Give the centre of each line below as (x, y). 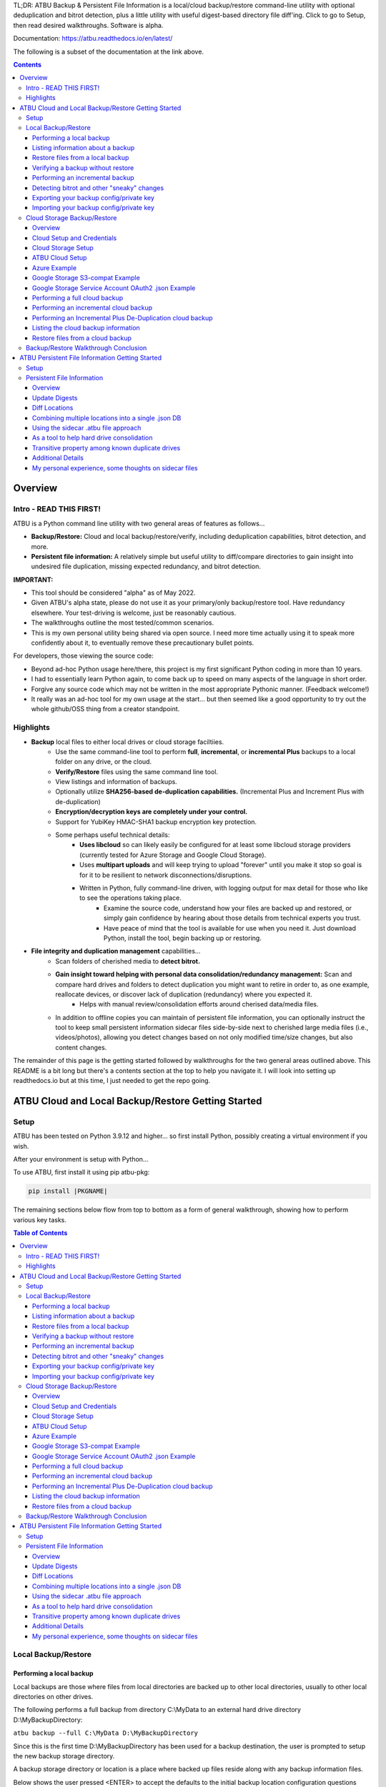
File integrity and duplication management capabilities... (116, 951)
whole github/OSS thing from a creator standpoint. (105, 709)
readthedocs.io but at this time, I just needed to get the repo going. (112, 1081)
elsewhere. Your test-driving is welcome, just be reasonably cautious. (134, 613)
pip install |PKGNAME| (68, 1191)
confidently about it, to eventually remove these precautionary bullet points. (143, 643)
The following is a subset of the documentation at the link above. (108, 51)
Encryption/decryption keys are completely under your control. (152, 812)
